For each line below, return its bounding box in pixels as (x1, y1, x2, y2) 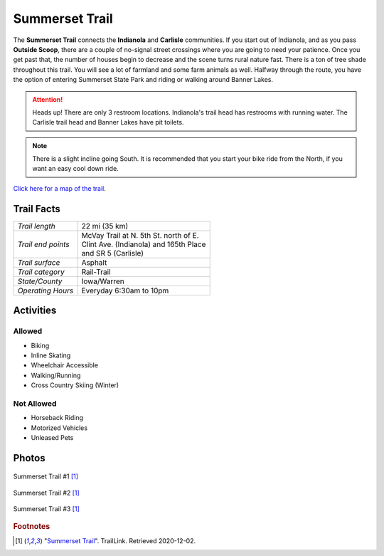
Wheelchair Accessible (31, 361, 99, 369)
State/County (17, 276, 63, 286)
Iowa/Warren (81, 276, 124, 286)
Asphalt (81, 257, 107, 267)
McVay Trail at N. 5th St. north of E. (81, 230, 199, 240)
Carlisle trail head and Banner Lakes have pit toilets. (32, 118, 184, 127)
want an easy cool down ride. (32, 164, 119, 173)
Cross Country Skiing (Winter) (31, 381, 119, 389)
